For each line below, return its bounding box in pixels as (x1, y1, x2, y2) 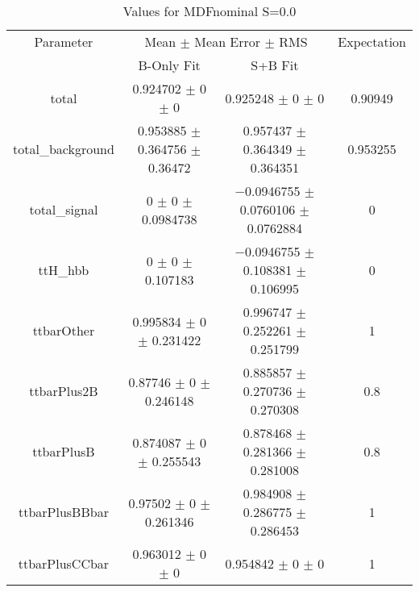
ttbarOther (32, 321, 95, 340)
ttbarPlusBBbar (18, 502, 109, 521)
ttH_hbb (38, 261, 89, 279)
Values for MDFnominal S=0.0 (122, 2, 297, 20)
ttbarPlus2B (29, 381, 98, 400)
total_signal (29, 200, 98, 219)
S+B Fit (251, 56, 299, 74)
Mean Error (194, 32, 261, 51)
